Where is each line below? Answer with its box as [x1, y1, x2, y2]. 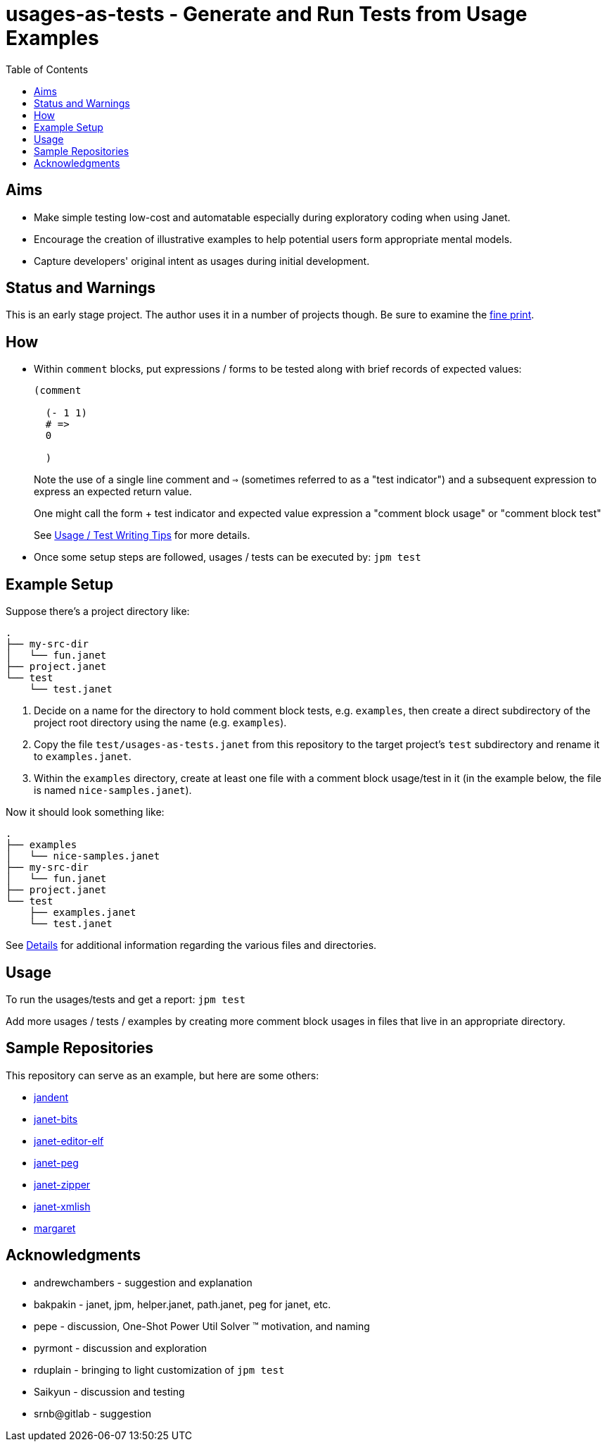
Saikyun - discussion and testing [34, 1385, 185, 1398]
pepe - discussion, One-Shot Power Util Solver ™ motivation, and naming [34, 1319, 370, 1332]
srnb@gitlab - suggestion [34, 1407, 151, 1420]
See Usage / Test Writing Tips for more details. [34, 529, 250, 542]
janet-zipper [34, 1178, 91, 1191]
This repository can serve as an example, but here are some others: [6, 1069, 319, 1081]
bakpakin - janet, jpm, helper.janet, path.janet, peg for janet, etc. [34, 1298, 331, 1310]
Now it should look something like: [6, 806, 165, 819]
